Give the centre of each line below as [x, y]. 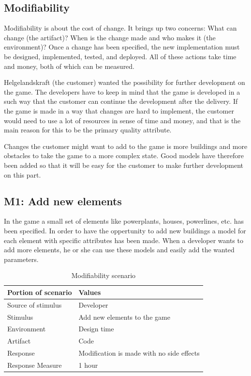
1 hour [88, 365]
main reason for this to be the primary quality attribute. [88, 130]
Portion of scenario [40, 292]
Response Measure [35, 365]
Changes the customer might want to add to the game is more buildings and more [126, 146]
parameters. [21, 259]
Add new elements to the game [124, 317]
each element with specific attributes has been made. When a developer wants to [124, 240]
